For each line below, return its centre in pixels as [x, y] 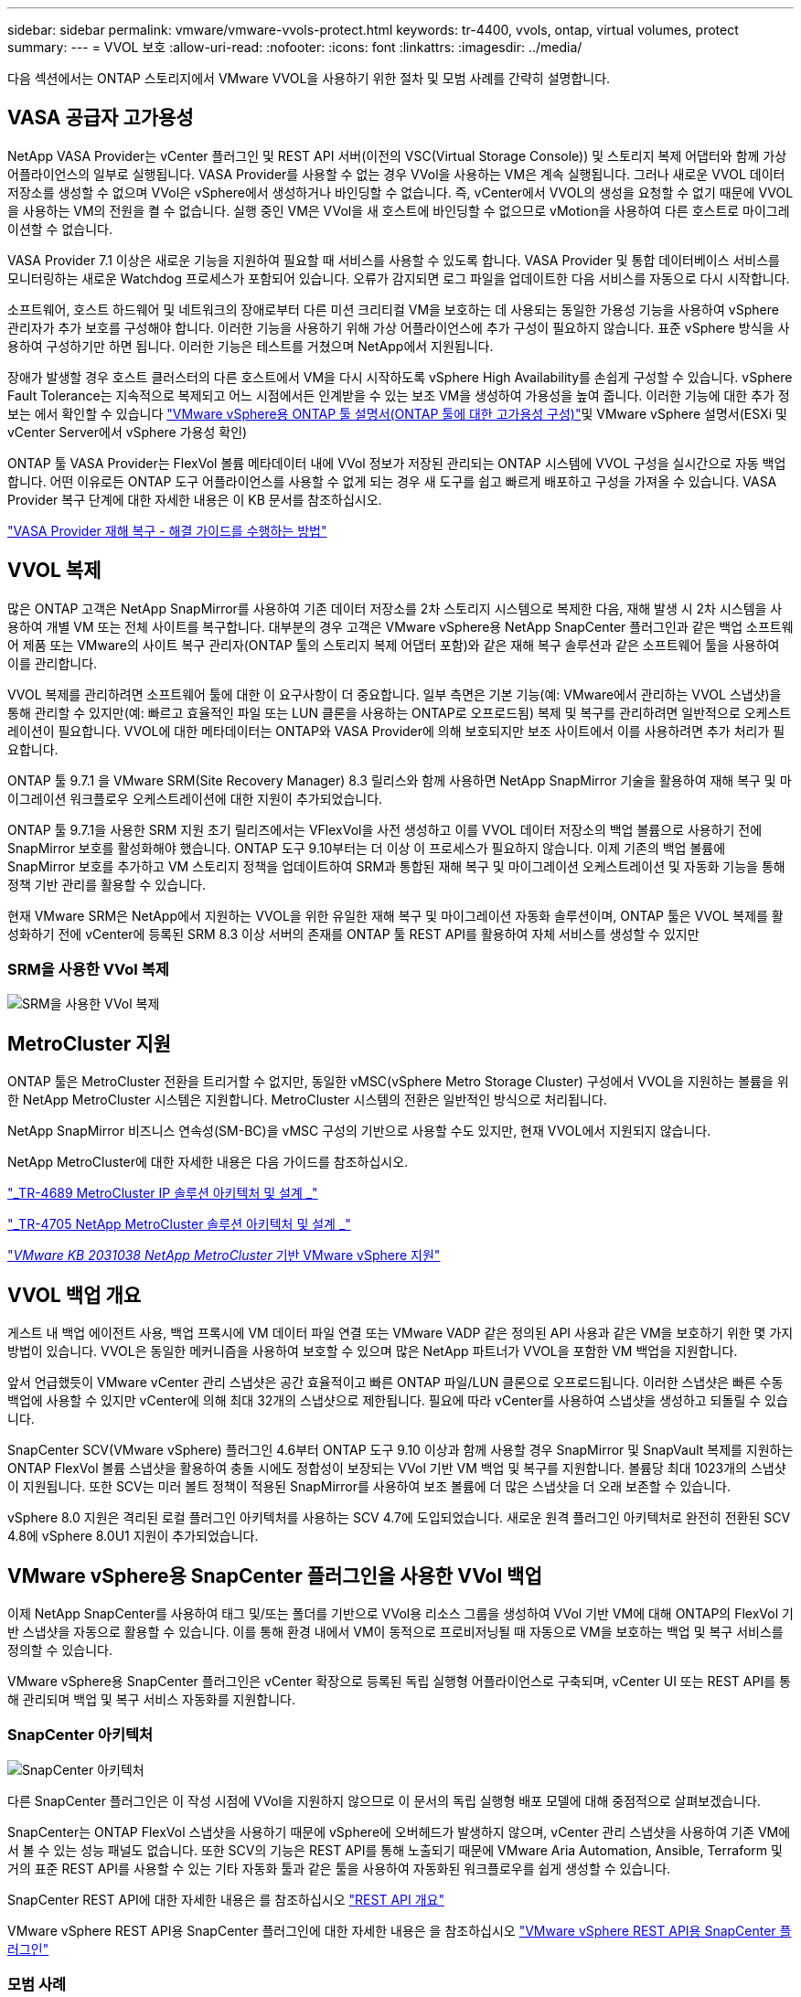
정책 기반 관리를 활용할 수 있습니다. [107, 884]
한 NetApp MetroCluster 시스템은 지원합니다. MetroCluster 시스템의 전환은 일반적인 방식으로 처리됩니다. [307, 1100]
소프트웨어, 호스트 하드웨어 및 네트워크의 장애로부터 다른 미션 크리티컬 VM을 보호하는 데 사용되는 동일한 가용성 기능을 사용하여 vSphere [393, 309]
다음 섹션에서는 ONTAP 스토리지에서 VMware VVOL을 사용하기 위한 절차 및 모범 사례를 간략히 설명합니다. [309, 78]
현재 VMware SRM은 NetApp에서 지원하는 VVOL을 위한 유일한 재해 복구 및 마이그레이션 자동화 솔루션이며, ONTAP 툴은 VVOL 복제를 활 [395, 915]
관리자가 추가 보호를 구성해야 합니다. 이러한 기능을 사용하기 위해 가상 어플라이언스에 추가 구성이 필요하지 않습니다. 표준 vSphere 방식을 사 [399, 327]
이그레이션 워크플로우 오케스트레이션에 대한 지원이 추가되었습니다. [195, 798]
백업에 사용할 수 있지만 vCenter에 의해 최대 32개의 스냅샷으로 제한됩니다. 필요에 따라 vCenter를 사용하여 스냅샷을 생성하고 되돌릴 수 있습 [398, 1401]
